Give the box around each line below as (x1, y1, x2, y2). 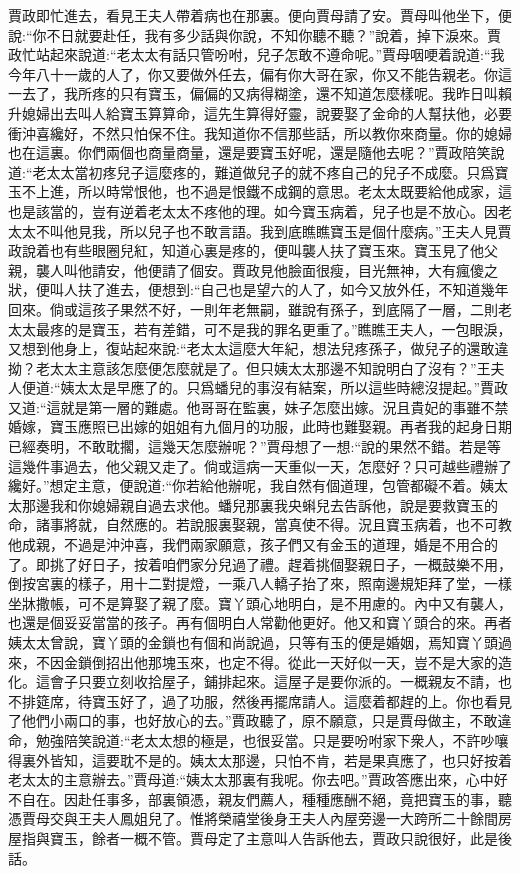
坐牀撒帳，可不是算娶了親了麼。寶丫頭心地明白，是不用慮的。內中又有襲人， (8, 592, 512, 613)
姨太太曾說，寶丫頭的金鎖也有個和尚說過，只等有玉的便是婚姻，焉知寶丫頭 (8, 632, 498, 652)
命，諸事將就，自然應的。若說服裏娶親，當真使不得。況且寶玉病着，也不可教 (8, 514, 512, 535)
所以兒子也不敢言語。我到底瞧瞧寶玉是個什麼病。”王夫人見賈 (119, 220, 512, 241)
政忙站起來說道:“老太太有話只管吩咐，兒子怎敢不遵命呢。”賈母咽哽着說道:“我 (8, 44, 505, 65)
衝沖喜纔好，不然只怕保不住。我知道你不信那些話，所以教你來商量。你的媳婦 (8, 122, 512, 143)
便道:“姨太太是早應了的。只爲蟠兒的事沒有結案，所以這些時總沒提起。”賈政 (21, 377, 509, 398)
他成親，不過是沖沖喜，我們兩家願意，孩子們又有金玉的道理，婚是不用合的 (8, 534, 498, 555)
